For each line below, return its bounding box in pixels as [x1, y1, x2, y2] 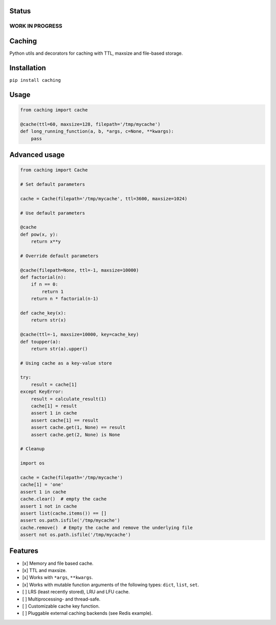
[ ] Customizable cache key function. [22, 603, 100, 609]
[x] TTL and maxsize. [22, 567, 67, 573]
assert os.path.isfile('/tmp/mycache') [20, 518, 120, 523]
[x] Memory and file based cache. [22, 560, 94, 566]
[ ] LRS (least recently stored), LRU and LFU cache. [22, 589, 130, 595]
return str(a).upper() [31, 345, 88, 352]
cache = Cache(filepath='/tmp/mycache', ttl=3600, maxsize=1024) [20, 196, 188, 201]
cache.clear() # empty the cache [20, 496, 107, 502]
